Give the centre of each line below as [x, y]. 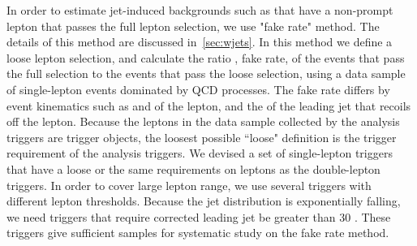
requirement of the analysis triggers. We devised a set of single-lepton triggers [200, 153]
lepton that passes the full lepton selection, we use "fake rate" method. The [193, 26]
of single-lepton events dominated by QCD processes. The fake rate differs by [198, 89]
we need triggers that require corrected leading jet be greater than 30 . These [199, 216]
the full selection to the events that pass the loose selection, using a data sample [206, 73]
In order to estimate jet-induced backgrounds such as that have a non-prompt [200, 10]
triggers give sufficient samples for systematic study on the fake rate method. [198, 233]
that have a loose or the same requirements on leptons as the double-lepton [193, 168]
